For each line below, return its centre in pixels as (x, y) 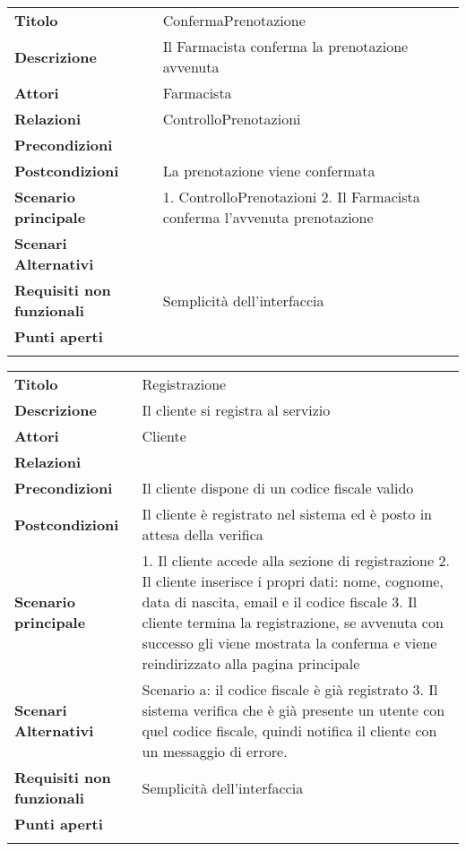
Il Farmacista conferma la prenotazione (285, 46)
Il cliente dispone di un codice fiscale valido (278, 488)
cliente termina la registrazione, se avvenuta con (293, 622)
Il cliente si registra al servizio (236, 410)
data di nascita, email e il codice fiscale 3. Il (280, 602)
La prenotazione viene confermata (269, 171)
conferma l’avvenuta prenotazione (268, 217)
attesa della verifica (203, 534)
